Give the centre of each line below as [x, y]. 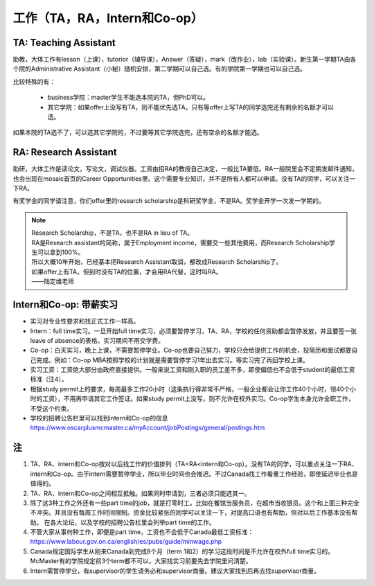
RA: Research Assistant [65, 152]
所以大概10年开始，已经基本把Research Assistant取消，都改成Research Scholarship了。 [157, 262]
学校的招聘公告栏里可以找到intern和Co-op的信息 [99, 418]
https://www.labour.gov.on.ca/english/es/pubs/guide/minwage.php [126, 542]
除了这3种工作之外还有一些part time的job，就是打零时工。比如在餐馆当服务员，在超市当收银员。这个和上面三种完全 [195, 503]
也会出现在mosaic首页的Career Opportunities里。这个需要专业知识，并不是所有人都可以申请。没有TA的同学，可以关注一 [184, 178]
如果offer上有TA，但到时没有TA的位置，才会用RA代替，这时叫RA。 [127, 272]
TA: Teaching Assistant [64, 43]
